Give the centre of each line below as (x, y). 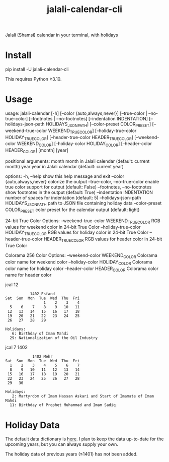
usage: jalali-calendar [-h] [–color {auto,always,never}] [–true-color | (76, 113)
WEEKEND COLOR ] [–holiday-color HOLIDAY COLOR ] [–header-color (84, 144)
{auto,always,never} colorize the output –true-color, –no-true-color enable (82, 182)
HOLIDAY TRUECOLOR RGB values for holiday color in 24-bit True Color (77, 233)
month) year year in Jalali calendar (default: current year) (65, 167)
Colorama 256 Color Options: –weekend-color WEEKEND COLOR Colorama (81, 256)
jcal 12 (12, 285)
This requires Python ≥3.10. (33, 79)
